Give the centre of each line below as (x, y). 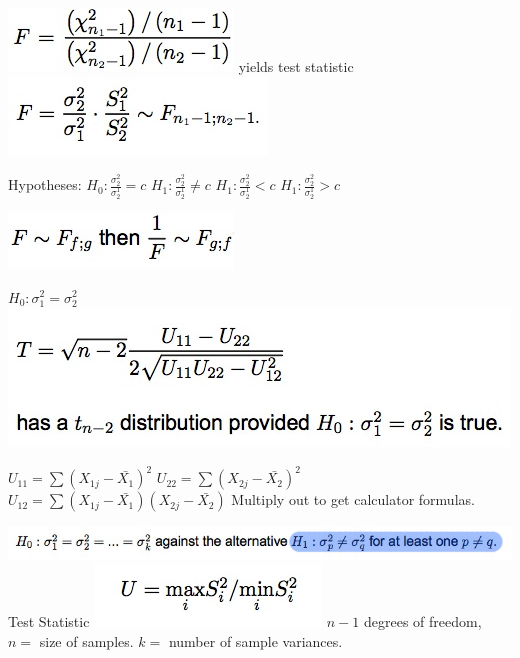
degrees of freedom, (422, 621)
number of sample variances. (255, 641)
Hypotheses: (45, 184)
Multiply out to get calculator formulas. (353, 499)
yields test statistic (296, 66)
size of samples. (86, 641)
